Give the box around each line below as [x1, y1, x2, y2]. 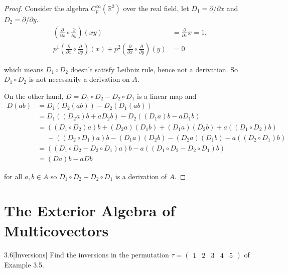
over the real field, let [123, 3, 189, 13]
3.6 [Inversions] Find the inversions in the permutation [4, 249, 169, 259]
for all [4, 171, 23, 181]
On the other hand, [4, 90, 64, 101]
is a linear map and [136, 90, 197, 101]
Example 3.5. [4, 259, 44, 269]
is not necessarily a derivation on [29, 74, 130, 84]
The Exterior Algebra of [4, 200, 176, 221]
